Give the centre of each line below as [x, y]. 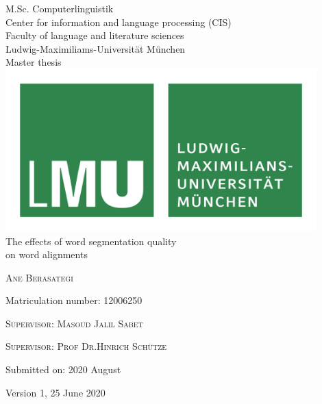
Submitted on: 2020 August [63, 369]
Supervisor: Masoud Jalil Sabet [74, 323]
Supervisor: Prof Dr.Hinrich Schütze [86, 346]
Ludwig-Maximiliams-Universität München [96, 48]
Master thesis [34, 62]
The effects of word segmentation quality [91, 241]
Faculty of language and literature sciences [95, 35]
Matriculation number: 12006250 [74, 300]
